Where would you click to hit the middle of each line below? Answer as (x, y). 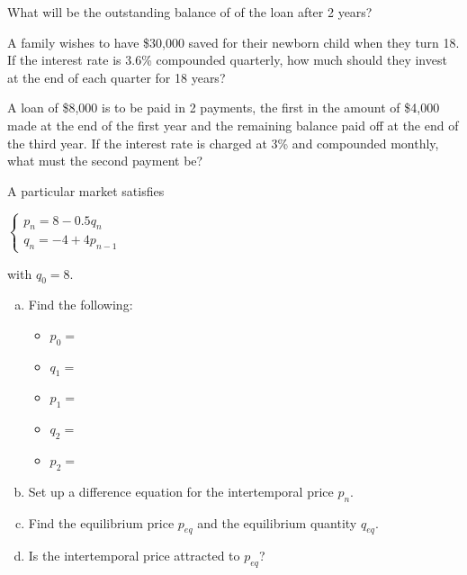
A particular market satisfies (86, 190)
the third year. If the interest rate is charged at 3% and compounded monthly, (223, 143)
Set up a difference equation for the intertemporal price (181, 491)
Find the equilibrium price (101, 522)
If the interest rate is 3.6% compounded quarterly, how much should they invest (227, 60)
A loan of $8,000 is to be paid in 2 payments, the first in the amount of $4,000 (224, 108)
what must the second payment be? (105, 161)
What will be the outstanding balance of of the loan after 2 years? (190, 12)
